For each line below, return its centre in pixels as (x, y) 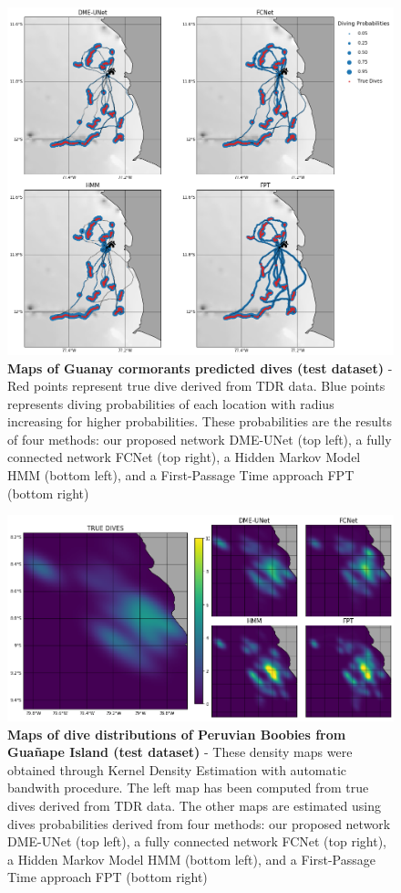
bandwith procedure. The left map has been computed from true (188, 788)
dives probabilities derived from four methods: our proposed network (199, 823)
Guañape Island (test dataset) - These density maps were (180, 752)
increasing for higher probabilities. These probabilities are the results (200, 421)
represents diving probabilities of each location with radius (171, 403)
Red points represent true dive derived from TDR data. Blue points (196, 386)
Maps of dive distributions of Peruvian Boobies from (177, 734)
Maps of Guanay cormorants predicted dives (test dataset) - (200, 368)
